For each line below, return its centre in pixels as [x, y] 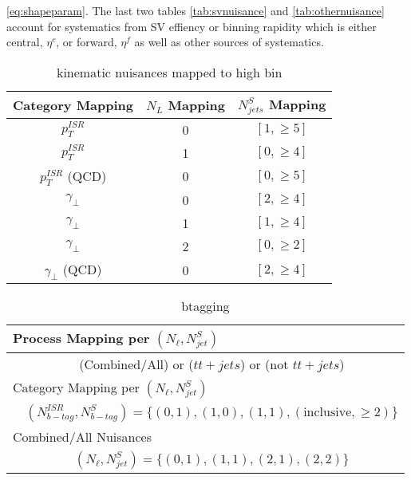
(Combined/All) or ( [136, 364]
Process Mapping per [81, 338]
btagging [205, 306]
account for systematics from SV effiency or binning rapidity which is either [192, 26]
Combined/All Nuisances [82, 437]
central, [25, 42]
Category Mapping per [76, 388]
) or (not [264, 364]
